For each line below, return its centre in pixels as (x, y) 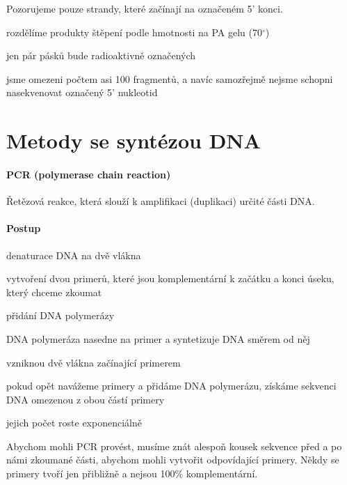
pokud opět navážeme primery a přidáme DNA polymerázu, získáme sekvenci (171, 386)
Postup (24, 228)
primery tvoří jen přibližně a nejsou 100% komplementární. (132, 474)
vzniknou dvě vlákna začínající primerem (94, 362)
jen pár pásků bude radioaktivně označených (101, 55)
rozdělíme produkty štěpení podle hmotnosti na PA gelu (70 (134, 32)
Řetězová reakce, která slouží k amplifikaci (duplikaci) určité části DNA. (161, 201)
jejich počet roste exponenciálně (74, 423)
